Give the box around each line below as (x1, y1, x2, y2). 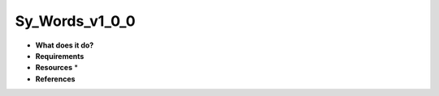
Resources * (35, 63, 79, 73)
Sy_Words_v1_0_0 (15, 12, 136, 30)
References (35, 73, 76, 84)
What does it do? (35, 40, 94, 50)
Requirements (35, 51, 85, 61)
